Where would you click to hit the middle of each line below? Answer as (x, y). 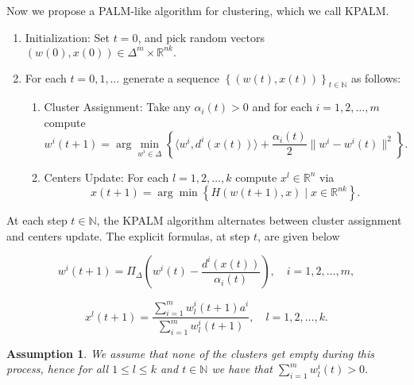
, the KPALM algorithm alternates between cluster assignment (249, 220)
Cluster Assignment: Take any (117, 107)
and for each (282, 107)
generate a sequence (171, 77)
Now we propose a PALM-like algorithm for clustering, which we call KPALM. (198, 10)
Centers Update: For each (106, 177)
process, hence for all (58, 369)
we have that (242, 369)
